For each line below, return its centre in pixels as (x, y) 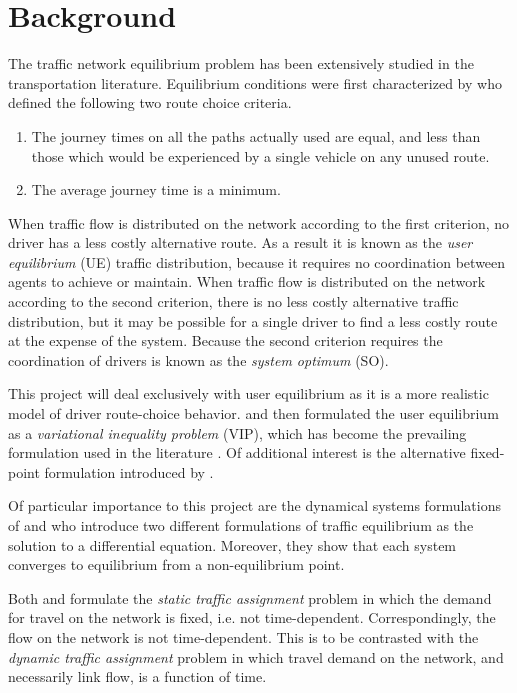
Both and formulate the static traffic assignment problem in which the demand (250, 597)
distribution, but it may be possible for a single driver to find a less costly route (253, 320)
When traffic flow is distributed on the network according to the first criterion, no (259, 222)
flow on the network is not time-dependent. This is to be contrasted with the (243, 636)
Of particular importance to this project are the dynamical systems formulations (254, 505)
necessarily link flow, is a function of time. (137, 676)
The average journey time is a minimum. (156, 189)
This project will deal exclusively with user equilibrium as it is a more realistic (248, 393)
